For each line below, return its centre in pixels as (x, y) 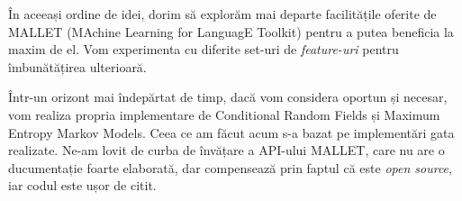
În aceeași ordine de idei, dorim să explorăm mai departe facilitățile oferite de (222, 14)
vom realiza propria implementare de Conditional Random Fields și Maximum (224, 114)
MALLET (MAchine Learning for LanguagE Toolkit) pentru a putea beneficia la (231, 31)
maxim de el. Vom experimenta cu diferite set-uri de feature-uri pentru (204, 49)
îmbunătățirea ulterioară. (77, 66)
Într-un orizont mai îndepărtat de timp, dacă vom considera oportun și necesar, (228, 97)
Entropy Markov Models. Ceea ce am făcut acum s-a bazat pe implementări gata (231, 132)
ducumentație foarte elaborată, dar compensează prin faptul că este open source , (230, 167)
